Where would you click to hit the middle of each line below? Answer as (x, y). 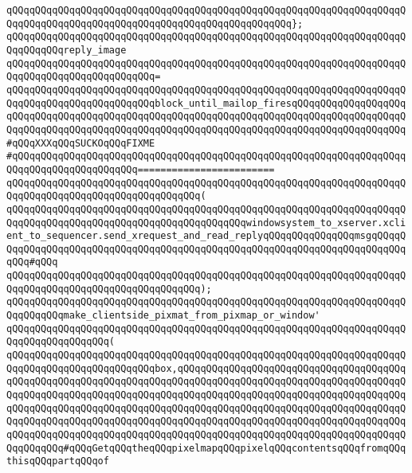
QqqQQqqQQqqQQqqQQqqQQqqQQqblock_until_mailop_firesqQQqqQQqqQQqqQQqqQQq (206, 103)
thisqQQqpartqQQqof (58, 461)
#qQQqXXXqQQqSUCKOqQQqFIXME (81, 143)
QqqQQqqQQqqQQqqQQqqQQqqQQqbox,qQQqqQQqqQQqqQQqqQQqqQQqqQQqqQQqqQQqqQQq (206, 368)
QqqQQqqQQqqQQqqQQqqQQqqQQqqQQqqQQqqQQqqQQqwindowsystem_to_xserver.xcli (206, 223)
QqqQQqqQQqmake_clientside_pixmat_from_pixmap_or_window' (163, 316)
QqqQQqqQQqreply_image (67, 50)
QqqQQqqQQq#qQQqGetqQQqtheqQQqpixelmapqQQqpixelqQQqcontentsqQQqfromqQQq (206, 448)
